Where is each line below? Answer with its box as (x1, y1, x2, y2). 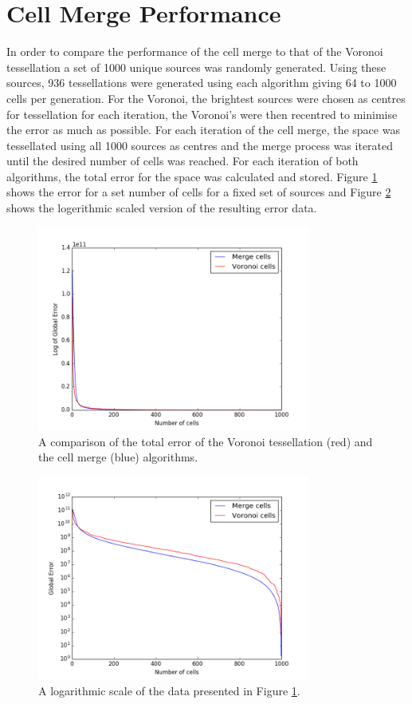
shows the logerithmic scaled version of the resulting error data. (6, 200, 317, 216)
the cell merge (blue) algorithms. (38, 449, 198, 465)
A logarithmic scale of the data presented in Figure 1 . (38, 682, 300, 698)
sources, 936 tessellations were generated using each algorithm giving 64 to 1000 (6, 74, 397, 91)
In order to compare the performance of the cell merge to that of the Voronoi (6, 43, 383, 60)
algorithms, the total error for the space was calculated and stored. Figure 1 (6, 168, 378, 184)
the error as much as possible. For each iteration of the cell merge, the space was (6, 121, 400, 138)
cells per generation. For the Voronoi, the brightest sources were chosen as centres (6, 89, 406, 106)
